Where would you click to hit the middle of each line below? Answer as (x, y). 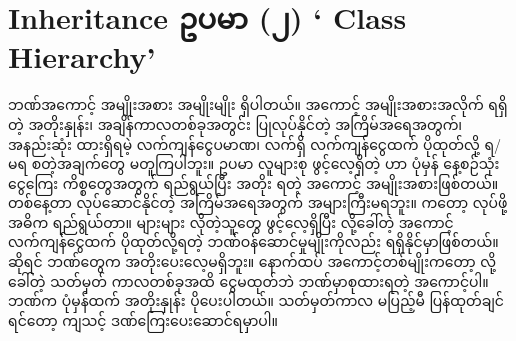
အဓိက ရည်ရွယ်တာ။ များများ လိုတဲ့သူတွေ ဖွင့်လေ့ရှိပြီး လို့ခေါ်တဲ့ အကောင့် (231, 221)
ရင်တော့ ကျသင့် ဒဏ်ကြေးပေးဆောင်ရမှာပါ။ (143, 319)
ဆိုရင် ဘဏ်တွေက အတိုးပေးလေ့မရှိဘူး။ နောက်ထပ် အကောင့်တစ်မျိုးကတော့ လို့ (252, 261)
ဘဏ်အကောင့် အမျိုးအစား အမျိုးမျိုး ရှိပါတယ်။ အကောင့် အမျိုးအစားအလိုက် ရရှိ (258, 104)
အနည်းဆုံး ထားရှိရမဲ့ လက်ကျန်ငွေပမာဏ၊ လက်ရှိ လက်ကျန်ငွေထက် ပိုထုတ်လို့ (244, 143)
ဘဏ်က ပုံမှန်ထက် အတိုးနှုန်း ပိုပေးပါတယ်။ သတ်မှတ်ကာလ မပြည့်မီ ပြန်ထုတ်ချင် (256, 300)
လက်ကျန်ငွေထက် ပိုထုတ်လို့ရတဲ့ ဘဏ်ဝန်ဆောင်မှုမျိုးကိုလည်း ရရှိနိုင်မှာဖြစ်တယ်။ (253, 241)
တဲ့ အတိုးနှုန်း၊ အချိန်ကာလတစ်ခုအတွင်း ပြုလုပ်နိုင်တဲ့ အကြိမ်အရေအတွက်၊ (235, 123)
